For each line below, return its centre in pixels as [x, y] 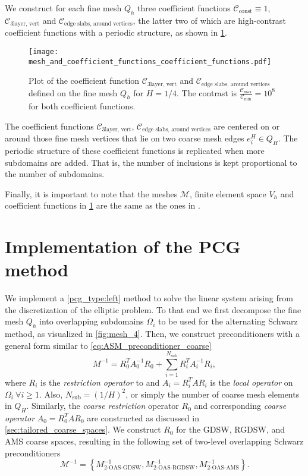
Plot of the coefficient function [84, 81]
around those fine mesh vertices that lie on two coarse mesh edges [125, 138]
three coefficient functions [184, 8]
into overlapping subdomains [92, 321]
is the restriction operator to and [100, 382]
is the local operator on [252, 382]
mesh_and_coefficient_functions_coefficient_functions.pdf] [150, 62]
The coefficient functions [49, 126]
